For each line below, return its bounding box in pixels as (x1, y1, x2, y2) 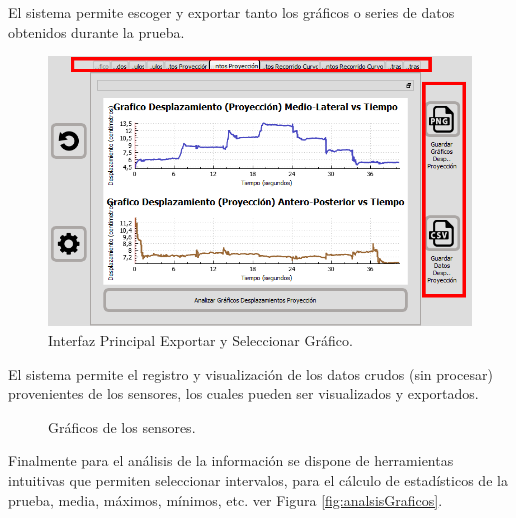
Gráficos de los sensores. (48, 416, 196, 437)
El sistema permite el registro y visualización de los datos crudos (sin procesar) (8, 363, 493, 384)
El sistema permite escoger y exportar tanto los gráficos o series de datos (8, 2, 455, 22)
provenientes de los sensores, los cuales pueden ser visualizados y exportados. (8, 383, 479, 404)
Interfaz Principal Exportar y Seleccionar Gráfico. (48, 329, 353, 350)
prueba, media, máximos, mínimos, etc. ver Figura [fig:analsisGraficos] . (8, 489, 443, 510)
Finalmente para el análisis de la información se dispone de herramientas (8, 450, 454, 471)
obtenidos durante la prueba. (8, 21, 185, 42)
